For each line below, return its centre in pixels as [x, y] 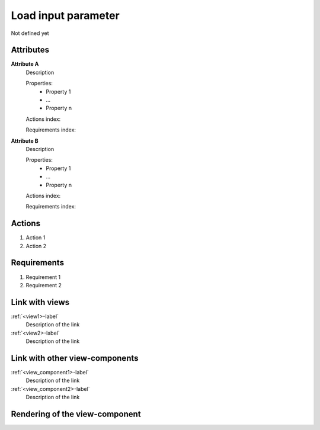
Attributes [30, 50]
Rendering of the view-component [76, 414]
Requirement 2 [44, 285]
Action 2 [36, 246]
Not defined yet [30, 33]
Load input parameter [65, 15]
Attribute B [25, 141]
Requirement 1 [43, 277]
